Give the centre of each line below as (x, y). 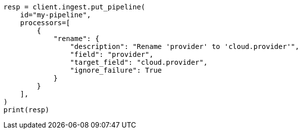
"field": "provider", (112, 54)
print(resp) (26, 110)
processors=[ (45, 23)
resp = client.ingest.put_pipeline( (74, 7)
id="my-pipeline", (56, 15)
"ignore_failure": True (116, 70)
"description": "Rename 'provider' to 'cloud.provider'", (185, 46)
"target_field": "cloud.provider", (139, 62)
